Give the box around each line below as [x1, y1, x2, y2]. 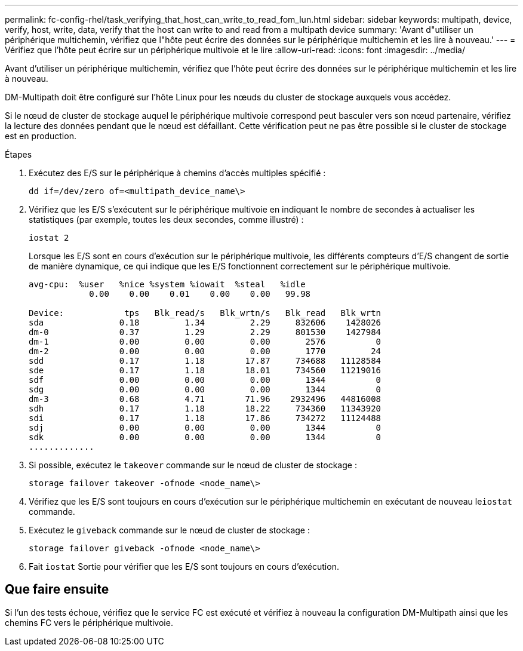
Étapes [5, 149, 32, 159]
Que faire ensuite [5, 582, 109, 597]
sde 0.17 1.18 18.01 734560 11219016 [29, 366, 382, 375]
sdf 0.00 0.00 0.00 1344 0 [29, 375, 382, 385]
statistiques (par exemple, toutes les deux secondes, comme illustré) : [29, 214, 304, 225]
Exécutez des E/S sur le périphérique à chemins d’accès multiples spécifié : [29, 168, 326, 178]
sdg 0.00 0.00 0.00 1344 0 [29, 385, 382, 394]
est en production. [5, 131, 76, 141]
